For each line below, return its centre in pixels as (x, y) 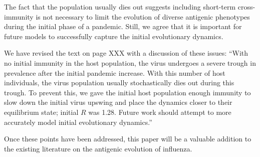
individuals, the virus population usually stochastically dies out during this (119, 83)
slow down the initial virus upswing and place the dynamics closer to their (118, 102)
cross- (246, 7)
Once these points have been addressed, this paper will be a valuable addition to (128, 139)
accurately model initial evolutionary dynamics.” (78, 122)
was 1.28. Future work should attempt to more (160, 112)
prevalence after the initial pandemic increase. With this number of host (115, 72)
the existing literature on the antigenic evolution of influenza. (98, 148)
